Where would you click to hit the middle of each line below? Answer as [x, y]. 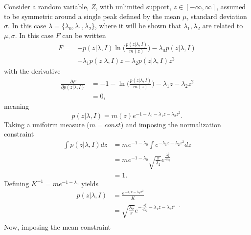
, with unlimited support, [134, 6]
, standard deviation [217, 16]
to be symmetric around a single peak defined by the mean [92, 16]
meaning [17, 106]
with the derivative [32, 71]
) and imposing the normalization [171, 124]
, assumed [231, 6]
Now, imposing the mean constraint [57, 227]
